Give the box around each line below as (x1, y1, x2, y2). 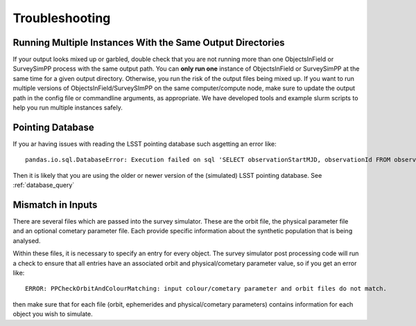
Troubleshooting (12, 10, 111, 26)
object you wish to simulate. (12, 310, 93, 318)
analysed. (12, 236, 41, 245)
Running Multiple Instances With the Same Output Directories (12, 37, 285, 48)
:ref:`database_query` (12, 181, 75, 190)
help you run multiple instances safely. (12, 104, 123, 112)
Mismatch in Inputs (12, 199, 98, 210)
